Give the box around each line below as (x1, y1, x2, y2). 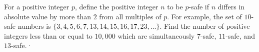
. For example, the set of (167, 11, 242, 21)
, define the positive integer (74, 1, 158, 11)
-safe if (188, 1, 209, 11)
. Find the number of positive (159, 21, 250, 31)
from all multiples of (99, 11, 161, 21)
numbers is (17, 21, 51, 31)
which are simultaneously (117, 30, 195, 41)
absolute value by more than (4, 11, 91, 21)
